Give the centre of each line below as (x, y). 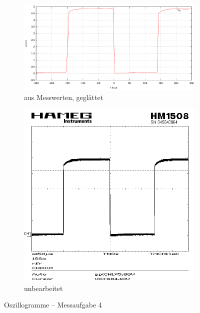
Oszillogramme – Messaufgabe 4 (53, 305)
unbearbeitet (43, 288)
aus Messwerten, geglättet (64, 97)
